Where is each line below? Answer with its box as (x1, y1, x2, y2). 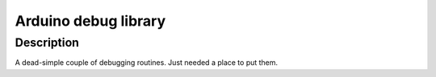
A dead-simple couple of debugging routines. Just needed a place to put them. (15, 58, 279, 67)
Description (15, 35, 80, 50)
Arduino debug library (15, 12, 166, 30)
